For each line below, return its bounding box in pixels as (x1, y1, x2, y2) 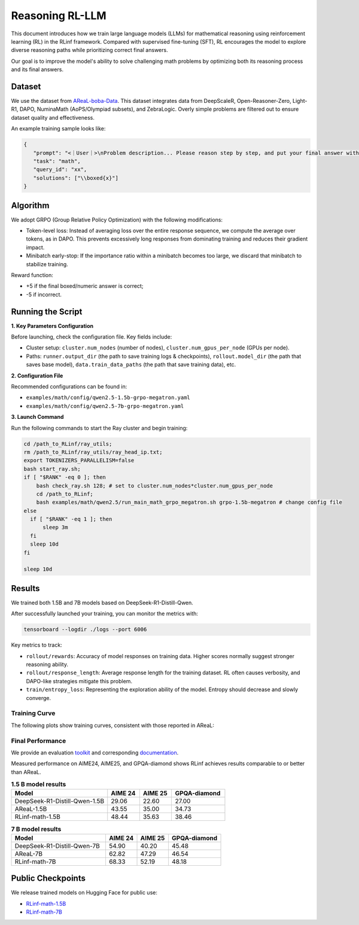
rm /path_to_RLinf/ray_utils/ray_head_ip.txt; (23, 449, 163, 455)
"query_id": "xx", (33, 166, 87, 173)
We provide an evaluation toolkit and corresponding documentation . (11, 748, 179, 756)
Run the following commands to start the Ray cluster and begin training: (11, 424, 188, 431)
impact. (26, 244, 45, 251)
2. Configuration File (11, 372, 63, 379)
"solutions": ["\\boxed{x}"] (33, 174, 119, 181)
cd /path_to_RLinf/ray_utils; (23, 440, 112, 447)
